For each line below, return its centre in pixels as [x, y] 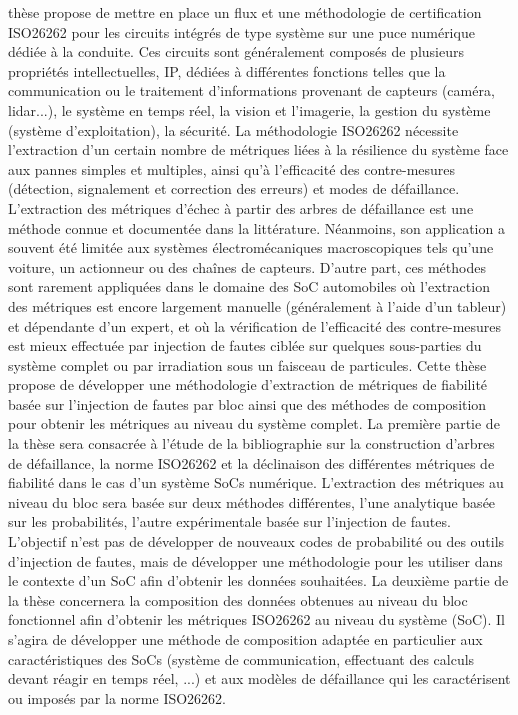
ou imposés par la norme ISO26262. [117, 697]
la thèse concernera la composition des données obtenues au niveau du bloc [238, 599]
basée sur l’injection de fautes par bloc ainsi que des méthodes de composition [247, 403]
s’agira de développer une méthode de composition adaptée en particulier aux [245, 639]
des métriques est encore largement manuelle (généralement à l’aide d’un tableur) [257, 305]
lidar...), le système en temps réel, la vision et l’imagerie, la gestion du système [249, 109]
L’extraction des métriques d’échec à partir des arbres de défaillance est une [241, 207]
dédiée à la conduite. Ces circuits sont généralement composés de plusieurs [236, 51]
